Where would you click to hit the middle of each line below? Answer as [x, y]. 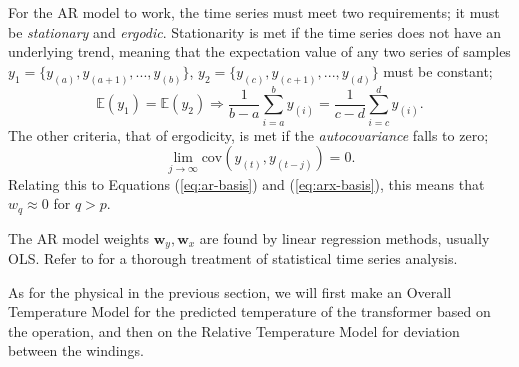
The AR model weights [79, 237]
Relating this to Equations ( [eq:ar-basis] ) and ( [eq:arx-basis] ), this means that [246, 183]
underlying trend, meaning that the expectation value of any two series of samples [259, 51]
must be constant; [438, 70]
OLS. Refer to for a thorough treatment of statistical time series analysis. [233, 258]
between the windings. [76, 350]
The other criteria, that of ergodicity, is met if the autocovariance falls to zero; [248, 134]
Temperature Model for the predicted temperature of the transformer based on [249, 311]
